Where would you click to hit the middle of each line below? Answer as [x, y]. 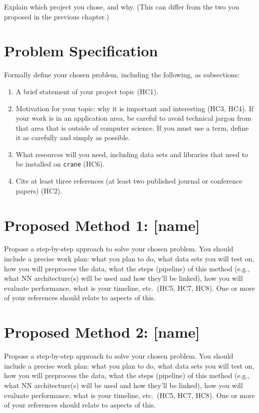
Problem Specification [81, 51]
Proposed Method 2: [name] [102, 332]
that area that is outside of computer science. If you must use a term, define [132, 127]
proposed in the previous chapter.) [57, 16]
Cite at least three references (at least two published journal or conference [129, 181]
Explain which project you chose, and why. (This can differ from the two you [122, 6]
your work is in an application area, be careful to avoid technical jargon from [133, 118]
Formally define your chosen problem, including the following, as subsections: [122, 75]
